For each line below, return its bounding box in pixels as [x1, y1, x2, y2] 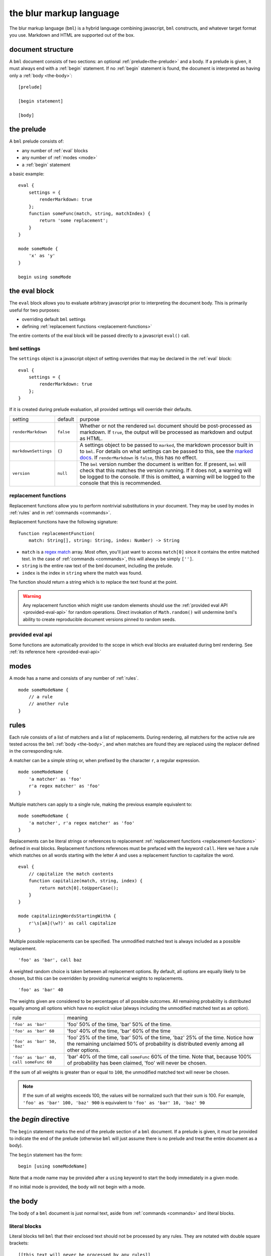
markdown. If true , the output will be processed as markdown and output [79, 429, 253, 436]
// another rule [28, 701, 69, 707]
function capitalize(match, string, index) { [28, 878, 143, 884]
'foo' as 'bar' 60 [12, 1028, 55, 1033]
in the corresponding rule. [9, 748, 63, 754]
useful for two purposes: [9, 307, 60, 313]
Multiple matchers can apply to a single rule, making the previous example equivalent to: [9, 801, 193, 807]
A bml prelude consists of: [9, 138, 64, 144]
